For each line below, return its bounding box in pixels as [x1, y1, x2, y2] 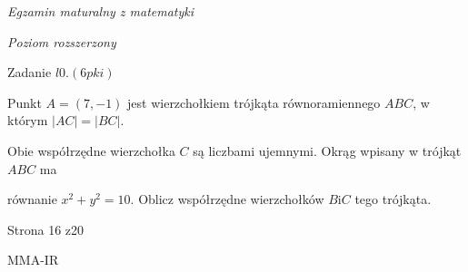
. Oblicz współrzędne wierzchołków [130, 189, 324, 209]
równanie [7, 189, 57, 209]
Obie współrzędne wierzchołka [7, 141, 175, 160]
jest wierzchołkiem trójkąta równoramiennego [127, 92, 381, 112]
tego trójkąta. [354, 189, 432, 209]
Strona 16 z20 [7, 219, 85, 238]
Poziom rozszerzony [7, 32, 116, 51]
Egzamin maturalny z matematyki [7, 2, 194, 20]
